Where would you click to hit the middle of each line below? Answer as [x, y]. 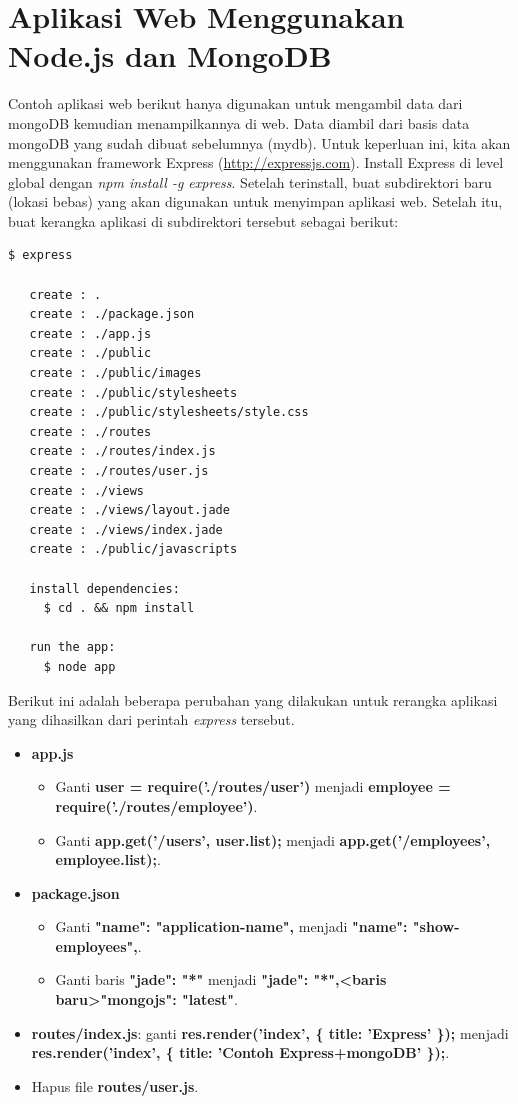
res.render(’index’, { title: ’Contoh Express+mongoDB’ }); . [240, 1052]
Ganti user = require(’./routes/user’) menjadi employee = [253, 786]
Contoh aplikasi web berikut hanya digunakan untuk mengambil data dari [235, 103]
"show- [436, 926]
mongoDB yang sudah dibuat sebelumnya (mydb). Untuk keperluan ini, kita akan [259, 142]
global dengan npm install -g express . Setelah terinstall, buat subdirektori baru [250, 181]
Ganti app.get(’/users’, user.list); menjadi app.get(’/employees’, [273, 839]
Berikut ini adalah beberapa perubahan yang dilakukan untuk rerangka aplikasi [253, 699]
